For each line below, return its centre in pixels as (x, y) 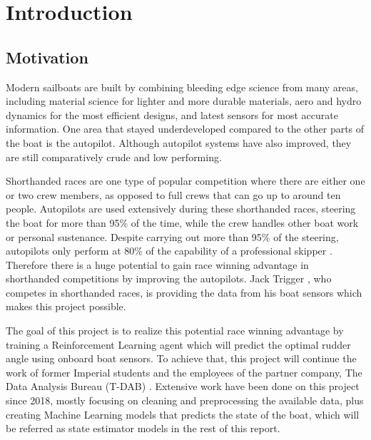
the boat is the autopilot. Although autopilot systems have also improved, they (179, 142)
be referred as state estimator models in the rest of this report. (143, 428)
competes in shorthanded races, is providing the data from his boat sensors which (184, 292)
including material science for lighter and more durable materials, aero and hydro (184, 101)
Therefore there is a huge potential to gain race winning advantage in (157, 264)
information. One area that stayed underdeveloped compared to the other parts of (185, 129)
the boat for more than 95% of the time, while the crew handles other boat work (182, 222)
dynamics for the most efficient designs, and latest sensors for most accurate (172, 114)
